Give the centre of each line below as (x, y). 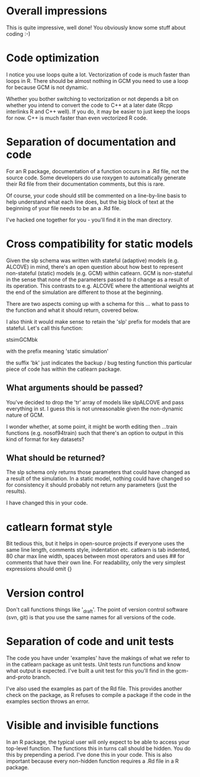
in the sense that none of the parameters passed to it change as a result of (98, 280)
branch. (42, 677)
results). (16, 492)
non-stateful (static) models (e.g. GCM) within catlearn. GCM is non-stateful (99, 273)
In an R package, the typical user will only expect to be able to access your (98, 742)
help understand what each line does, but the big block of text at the (90, 202)
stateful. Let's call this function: (45, 328)
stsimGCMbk (22, 339)
